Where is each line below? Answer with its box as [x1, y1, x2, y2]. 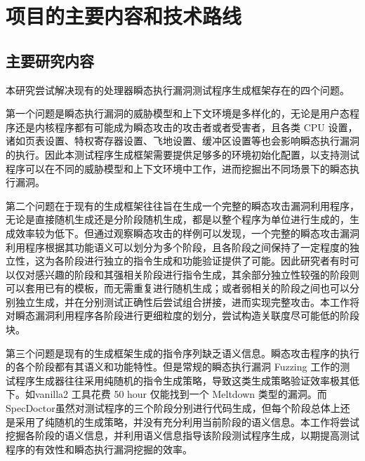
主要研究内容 [6, 49, 94, 71]
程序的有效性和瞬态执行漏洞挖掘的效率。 [6, 441, 192, 456]
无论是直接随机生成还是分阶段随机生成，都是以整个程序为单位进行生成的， [6, 212, 350, 227]
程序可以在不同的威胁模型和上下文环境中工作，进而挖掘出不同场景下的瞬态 [6, 161, 350, 175]
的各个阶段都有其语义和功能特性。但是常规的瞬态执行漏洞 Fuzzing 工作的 [6, 359, 340, 374]
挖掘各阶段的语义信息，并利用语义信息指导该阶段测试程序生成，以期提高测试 [6, 428, 359, 443]
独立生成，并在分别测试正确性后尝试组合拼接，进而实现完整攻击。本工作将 [15, 294, 359, 309]
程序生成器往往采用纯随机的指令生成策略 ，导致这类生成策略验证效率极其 [15, 373, 350, 387]
